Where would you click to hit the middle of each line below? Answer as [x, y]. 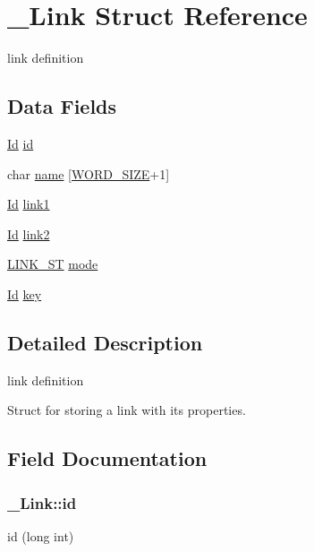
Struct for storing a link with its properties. [127, 410]
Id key [25, 293]
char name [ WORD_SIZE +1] [89, 173]
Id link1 [29, 204]
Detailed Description [105, 342]
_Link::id [42, 502]
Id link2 [29, 233]
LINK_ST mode [53, 264]
